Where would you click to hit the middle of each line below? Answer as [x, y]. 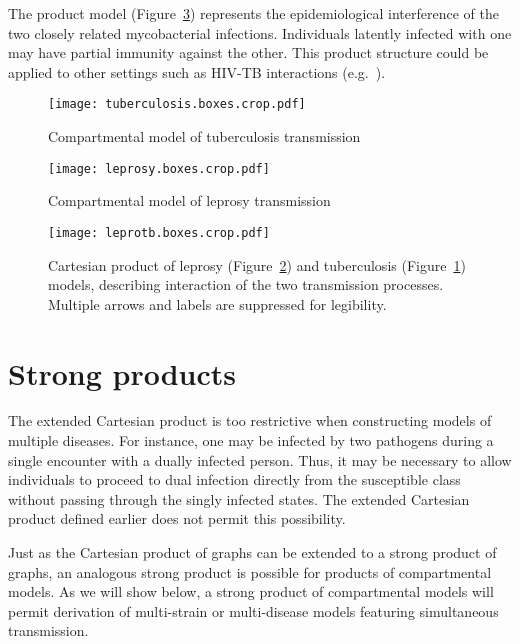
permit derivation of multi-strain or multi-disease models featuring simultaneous [253, 610]
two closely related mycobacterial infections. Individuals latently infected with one [260, 32]
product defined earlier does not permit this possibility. [177, 518]
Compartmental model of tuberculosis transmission [204, 136]
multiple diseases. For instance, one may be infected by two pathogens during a [251, 440]
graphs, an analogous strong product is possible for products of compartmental [250, 571]
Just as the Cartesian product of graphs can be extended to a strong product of [252, 552]
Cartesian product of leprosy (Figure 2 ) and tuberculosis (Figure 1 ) [257, 264]
